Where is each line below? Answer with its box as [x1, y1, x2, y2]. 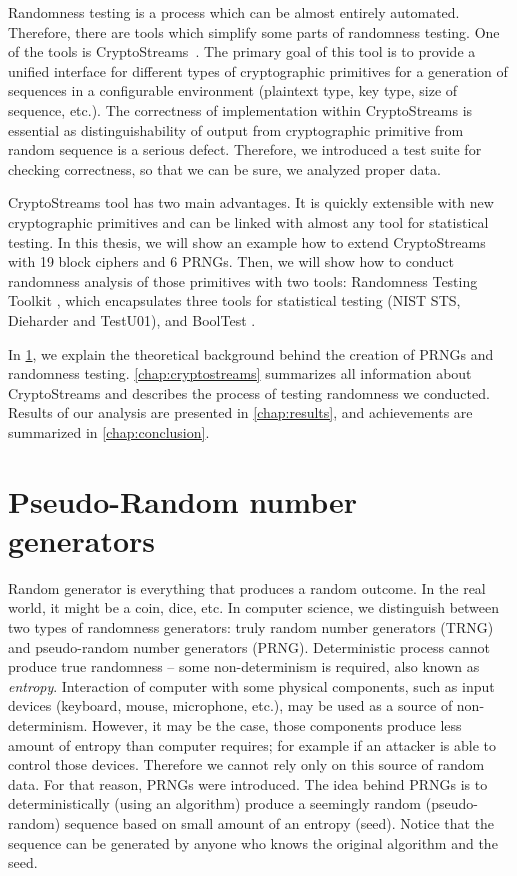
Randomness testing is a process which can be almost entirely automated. [8, 2, 460, 22]
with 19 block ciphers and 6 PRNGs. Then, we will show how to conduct [8, 251, 455, 272]
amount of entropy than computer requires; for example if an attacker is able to [8, 734, 497, 755]
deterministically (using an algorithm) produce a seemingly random [8, 793, 422, 814]
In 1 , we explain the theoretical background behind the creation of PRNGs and [8, 343, 494, 364]
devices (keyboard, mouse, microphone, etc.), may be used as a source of [8, 695, 453, 716]
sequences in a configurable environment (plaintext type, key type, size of [8, 80, 458, 101]
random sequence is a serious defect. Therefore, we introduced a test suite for [8, 139, 482, 160]
